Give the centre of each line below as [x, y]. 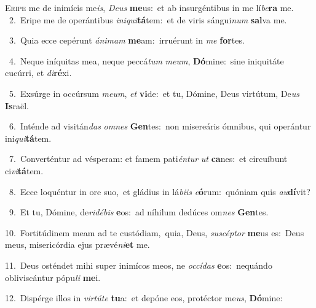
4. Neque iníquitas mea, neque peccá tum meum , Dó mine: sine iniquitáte [146, 60]
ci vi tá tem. [24, 170]
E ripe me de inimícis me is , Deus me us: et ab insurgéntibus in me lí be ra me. [149, 7]
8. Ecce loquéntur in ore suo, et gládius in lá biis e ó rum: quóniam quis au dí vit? [160, 191]
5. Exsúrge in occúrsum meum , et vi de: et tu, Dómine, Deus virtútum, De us [154, 93]
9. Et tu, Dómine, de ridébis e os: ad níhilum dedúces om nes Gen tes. [139, 212]
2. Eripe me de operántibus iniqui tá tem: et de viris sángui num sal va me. [148, 19]
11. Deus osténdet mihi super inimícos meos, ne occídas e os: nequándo [139, 265]
